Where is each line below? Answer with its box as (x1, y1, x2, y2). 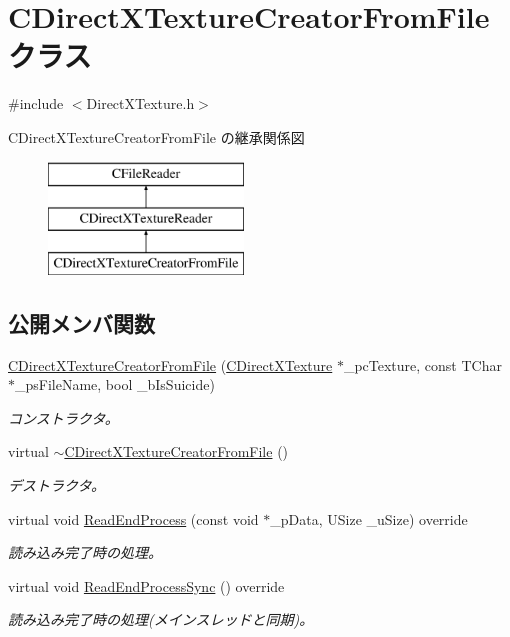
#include (8, 93, 64, 114)
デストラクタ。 (8, 475, 106, 496)
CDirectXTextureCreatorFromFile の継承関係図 (8, 126, 305, 147)
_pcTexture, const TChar (343, 354, 502, 375)
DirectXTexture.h (86, 93, 195, 114)
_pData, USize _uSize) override (270, 508, 468, 529)
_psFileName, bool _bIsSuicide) (15, 374, 215, 395)
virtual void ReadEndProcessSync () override (8, 575, 285, 596)
